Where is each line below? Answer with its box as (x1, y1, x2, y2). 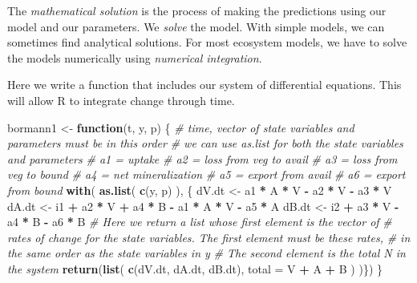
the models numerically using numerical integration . (7, 49, 262, 66)
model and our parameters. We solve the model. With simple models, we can (7, 18, 385, 34)
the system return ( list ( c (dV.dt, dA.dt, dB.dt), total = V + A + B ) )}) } (7, 260, 383, 277)
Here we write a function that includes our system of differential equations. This (7, 76, 402, 93)
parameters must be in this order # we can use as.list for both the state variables (7, 135, 403, 152)
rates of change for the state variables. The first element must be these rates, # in (7, 228, 411, 245)
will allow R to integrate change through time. (7, 91, 235, 108)
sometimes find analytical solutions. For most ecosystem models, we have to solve (7, 34, 407, 51)
